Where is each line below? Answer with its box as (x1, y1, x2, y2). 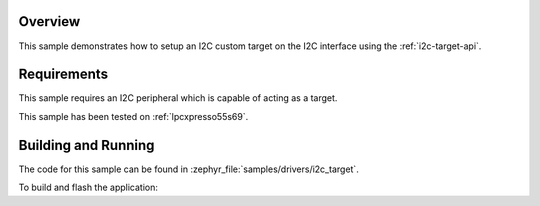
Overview (18, 13, 81, 30)
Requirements (18, 66, 109, 83)
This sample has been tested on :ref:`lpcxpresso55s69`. (18, 110, 249, 122)
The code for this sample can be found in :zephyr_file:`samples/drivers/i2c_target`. (18, 163, 359, 175)
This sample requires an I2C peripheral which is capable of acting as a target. (18, 92, 338, 104)
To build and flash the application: (18, 181, 159, 194)
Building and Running (18, 136, 155, 154)
